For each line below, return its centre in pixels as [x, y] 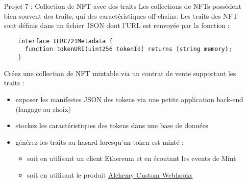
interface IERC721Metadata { [65, 41]
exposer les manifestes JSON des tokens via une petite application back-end [129, 99]
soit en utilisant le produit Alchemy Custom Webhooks [110, 174]
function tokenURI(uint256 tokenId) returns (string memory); [128, 49]
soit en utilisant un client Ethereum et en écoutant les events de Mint [132, 158]
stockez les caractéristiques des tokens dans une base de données [112, 125]
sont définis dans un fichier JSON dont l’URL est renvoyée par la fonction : [117, 25]
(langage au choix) [43, 109]
